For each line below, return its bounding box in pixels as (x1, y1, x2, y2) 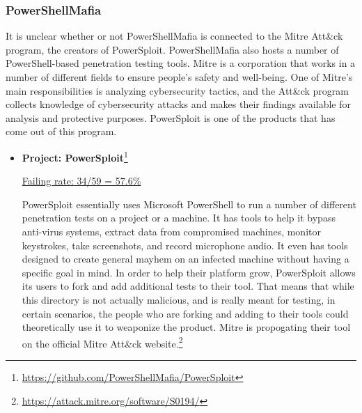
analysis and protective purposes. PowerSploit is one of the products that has (6, 110, 336, 125)
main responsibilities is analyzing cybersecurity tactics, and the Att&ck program (6, 83, 349, 98)
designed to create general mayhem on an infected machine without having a (22, 251, 349, 266)
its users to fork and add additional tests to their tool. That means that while (22, 279, 354, 293)
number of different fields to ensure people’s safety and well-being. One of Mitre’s (6, 70, 353, 84)
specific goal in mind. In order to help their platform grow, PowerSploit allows (22, 265, 356, 279)
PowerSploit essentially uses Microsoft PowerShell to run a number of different (22, 196, 356, 211)
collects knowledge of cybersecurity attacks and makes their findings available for (6, 97, 351, 111)
